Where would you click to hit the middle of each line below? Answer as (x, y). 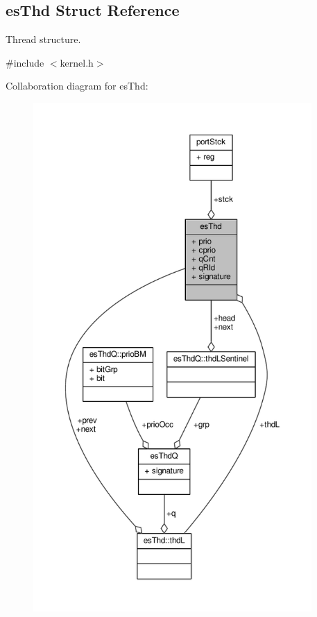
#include (25, 62)
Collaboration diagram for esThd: (77, 86)
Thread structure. (43, 39)
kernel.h (77, 62)
